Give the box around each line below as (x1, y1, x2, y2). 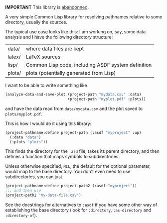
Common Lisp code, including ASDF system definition (25, 62, 152, 68)
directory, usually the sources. (5, 19, 67, 25)
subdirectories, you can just (5, 174, 62, 180)
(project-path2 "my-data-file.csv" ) (5, 193, 81, 198)
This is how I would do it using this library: (5, 120, 92, 126)
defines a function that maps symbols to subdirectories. (5, 154, 120, 160)
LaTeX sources (25, 53, 61, 60)
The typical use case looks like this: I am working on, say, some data (5, 29, 146, 34)
